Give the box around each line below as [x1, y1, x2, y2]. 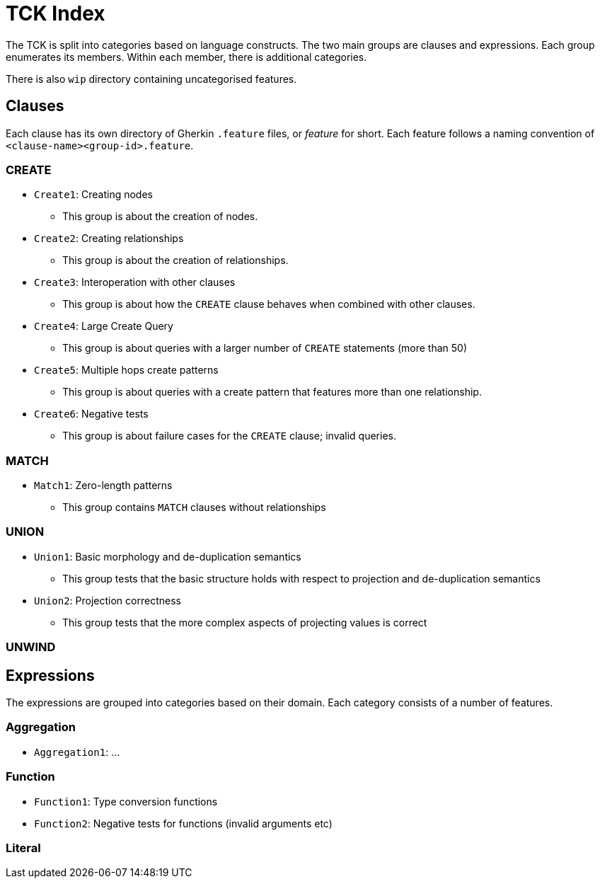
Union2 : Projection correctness [34, 594, 181, 607]
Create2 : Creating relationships [34, 232, 184, 245]
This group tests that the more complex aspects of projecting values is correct [62, 616, 427, 628]
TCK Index [6, 1, 105, 25]
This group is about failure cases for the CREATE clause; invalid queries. [62, 430, 396, 442]
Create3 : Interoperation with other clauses [34, 276, 236, 289]
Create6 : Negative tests [34, 408, 149, 420]
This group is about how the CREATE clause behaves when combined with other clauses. [62, 298, 475, 311]
